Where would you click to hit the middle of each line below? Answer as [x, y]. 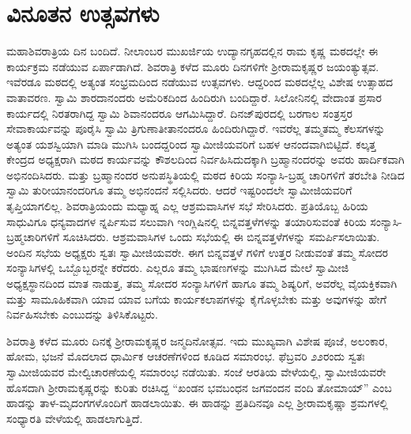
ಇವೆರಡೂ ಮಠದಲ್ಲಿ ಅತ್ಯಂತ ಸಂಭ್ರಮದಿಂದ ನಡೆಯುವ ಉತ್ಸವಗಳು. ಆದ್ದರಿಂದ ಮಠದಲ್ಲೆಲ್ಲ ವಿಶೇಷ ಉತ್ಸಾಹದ [200, 82]
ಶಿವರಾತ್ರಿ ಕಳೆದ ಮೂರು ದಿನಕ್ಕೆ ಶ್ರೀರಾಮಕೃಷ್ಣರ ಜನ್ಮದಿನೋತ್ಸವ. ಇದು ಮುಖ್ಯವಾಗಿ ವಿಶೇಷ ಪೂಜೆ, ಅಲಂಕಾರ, [197, 340]
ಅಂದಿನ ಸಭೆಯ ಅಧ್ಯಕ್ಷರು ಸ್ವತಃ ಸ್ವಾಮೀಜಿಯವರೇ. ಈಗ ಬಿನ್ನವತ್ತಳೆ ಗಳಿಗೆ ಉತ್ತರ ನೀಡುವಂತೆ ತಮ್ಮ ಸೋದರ [197, 252]
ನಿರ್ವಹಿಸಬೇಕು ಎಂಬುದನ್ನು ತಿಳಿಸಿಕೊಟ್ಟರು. [82, 314]
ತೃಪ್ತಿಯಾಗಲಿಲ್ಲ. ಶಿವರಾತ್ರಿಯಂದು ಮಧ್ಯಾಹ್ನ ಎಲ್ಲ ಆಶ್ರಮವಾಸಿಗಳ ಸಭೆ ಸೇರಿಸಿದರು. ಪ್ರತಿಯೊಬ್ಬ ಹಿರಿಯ [187, 206]
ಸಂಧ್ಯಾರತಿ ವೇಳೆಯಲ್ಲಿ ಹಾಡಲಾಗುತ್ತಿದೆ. [75, 418]
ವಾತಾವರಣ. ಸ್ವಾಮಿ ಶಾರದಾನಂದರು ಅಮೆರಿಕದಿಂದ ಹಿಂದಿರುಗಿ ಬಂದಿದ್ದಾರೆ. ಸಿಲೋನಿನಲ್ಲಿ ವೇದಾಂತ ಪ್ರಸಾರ [194, 97]
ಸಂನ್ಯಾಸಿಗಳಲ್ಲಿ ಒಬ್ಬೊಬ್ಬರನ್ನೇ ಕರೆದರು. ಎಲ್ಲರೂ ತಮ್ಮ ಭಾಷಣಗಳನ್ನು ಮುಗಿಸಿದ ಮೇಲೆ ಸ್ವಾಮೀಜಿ [178, 268]
